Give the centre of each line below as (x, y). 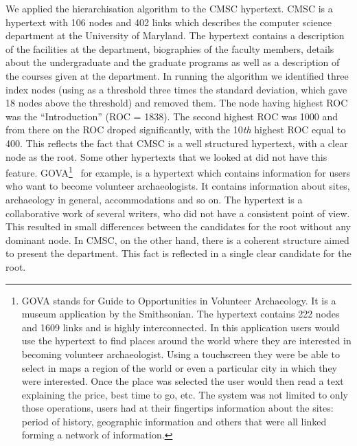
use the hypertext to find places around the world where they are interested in (186, 341)
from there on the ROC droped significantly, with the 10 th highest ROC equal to (176, 130)
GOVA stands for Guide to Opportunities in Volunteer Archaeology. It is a (179, 300)
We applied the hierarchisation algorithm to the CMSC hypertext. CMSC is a (169, 8)
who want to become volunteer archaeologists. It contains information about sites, (178, 186)
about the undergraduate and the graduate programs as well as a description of (173, 62)
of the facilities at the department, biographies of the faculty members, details (170, 48)
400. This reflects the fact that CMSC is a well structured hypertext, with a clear (177, 143)
